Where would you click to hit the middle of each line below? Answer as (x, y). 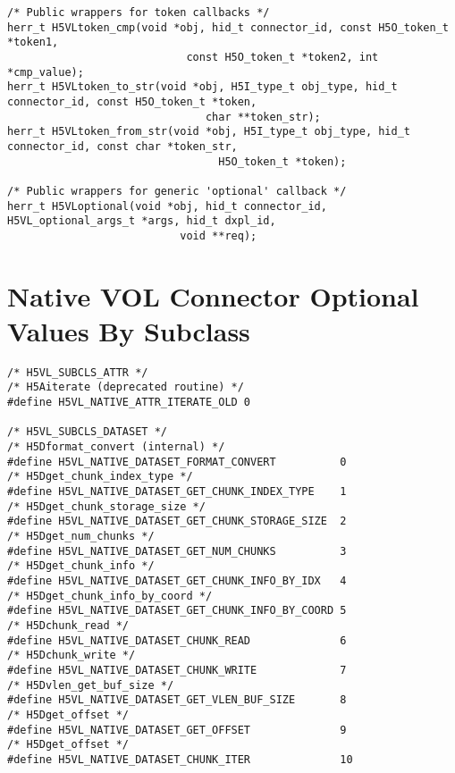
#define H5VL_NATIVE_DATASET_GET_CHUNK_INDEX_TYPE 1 (177, 492)
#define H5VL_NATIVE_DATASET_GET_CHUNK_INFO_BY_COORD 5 (177, 611)
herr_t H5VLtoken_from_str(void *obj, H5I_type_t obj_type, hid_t (209, 132)
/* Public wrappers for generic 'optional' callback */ (177, 191)
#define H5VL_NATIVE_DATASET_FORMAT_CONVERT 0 (177, 462)
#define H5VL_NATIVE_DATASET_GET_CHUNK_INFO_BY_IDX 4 (177, 581)
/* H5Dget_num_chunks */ (81, 537)
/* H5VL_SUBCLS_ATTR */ (78, 372)
